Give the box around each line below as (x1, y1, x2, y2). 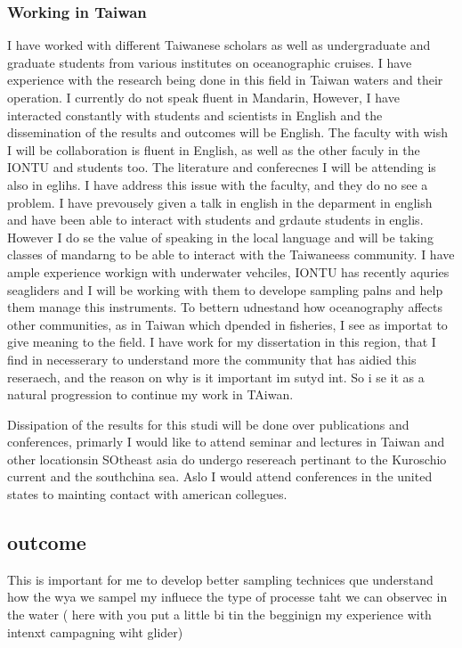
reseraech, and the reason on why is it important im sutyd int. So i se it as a (7, 367, 425, 386)
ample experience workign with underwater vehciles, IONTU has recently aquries (7, 262, 450, 281)
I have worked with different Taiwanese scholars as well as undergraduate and (7, 36, 431, 54)
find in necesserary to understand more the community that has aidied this (7, 349, 417, 368)
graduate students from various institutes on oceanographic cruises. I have (7, 53, 412, 71)
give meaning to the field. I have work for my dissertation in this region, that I (7, 332, 436, 351)
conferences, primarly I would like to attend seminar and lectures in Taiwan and (7, 432, 445, 451)
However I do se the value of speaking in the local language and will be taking (7, 227, 434, 246)
